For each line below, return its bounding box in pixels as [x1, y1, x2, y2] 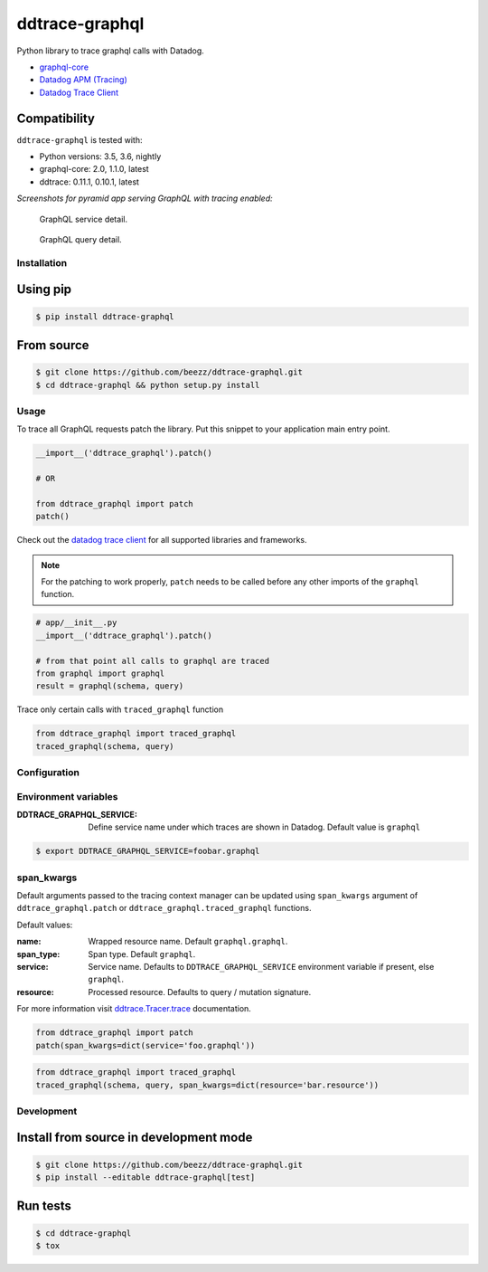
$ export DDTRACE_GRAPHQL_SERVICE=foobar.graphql [35, 846, 260, 857]
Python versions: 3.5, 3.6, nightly [39, 151, 162, 162]
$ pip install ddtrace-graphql [35, 311, 175, 321]
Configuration [16, 766, 80, 778]
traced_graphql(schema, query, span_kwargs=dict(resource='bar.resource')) [35, 1079, 380, 1090]
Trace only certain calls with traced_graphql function [16, 704, 224, 715]
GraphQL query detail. [39, 233, 122, 244]
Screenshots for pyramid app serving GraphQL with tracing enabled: [16, 193, 273, 204]
